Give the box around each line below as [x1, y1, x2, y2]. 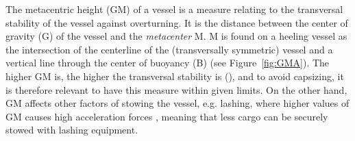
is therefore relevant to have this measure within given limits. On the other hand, [5, 82, 347, 97]
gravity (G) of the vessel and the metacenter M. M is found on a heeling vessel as [5, 29, 347, 43]
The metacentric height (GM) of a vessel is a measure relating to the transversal [5, 2, 343, 16]
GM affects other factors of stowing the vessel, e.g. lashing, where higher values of [5, 96, 350, 110]
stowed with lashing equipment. [5, 123, 138, 137]
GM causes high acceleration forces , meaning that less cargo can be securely [5, 109, 328, 123]
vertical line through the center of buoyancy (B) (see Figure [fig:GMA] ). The [5, 55, 330, 70]
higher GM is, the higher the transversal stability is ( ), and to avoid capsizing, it [5, 68, 344, 83]
